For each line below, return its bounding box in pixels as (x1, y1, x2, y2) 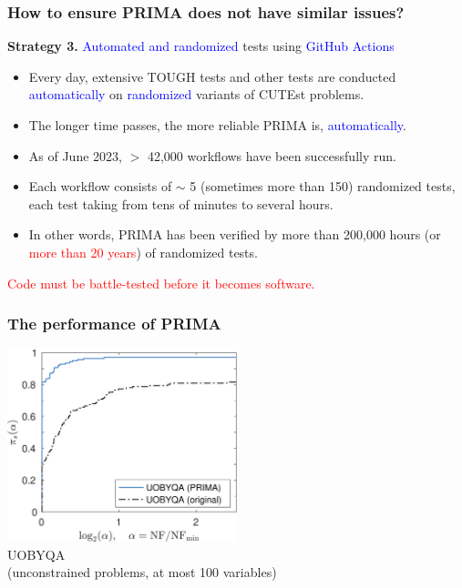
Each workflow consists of (28, 177, 172, 196)
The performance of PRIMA (7, 312, 221, 335)
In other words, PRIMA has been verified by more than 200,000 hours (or (28, 225, 441, 244)
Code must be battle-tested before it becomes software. (7, 273, 315, 292)
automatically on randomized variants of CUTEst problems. (28, 85, 364, 104)
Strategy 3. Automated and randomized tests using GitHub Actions (7, 36, 395, 56)
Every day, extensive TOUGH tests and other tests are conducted (28, 66, 396, 86)
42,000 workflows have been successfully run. (147, 146, 396, 165)
